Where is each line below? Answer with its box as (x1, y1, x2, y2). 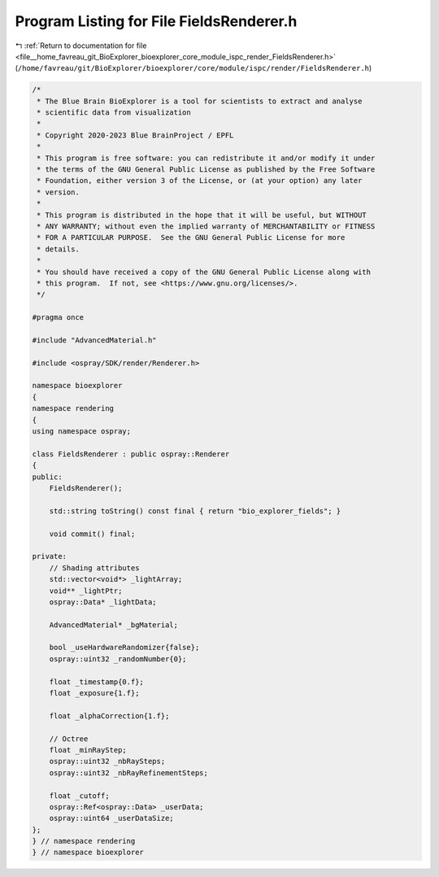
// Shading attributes (49, 563, 140, 573)
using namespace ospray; (32, 427, 132, 436)
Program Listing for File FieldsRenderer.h (15, 12, 298, 30)
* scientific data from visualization (37, 108, 191, 117)
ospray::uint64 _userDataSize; (49, 814, 174, 823)
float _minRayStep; (49, 745, 128, 754)
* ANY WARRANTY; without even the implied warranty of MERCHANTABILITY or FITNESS (37, 222, 376, 231)
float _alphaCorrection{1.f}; (49, 711, 170, 720)
